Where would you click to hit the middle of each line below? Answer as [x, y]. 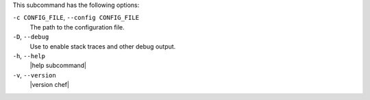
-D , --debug [31, 37]
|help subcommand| [58, 66]
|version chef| [50, 85]
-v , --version [34, 75]
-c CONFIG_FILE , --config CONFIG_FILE [76, 18]
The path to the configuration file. [77, 27]
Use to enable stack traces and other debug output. [103, 46]
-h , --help [29, 55]
